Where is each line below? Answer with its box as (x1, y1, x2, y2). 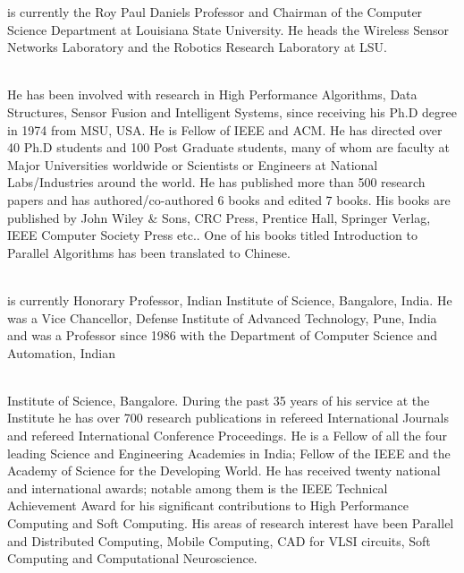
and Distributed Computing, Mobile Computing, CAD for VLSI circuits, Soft (7, 531, 431, 550)
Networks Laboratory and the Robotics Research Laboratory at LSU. (7, 38, 387, 56)
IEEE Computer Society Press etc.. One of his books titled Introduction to (7, 226, 418, 244)
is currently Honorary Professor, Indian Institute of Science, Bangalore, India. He (7, 290, 452, 309)
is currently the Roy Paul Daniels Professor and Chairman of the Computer (7, 3, 423, 21)
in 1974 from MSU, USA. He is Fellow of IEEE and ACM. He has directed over (7, 120, 443, 139)
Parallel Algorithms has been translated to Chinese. (7, 243, 291, 261)
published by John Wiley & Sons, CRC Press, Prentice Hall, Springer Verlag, (7, 208, 431, 227)
